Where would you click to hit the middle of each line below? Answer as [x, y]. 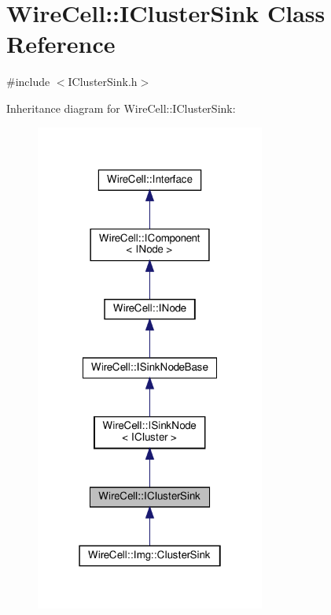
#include [28, 82]
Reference [61, 44]
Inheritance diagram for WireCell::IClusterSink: [121, 108]
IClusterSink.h [103, 82]
